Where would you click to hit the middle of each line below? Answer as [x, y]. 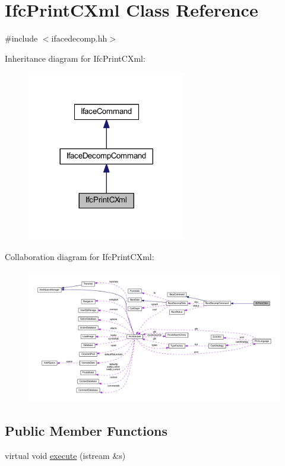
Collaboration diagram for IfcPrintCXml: [80, 257]
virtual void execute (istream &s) [65, 456]
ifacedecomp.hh [79, 38]
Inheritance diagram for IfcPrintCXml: [75, 58]
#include [21, 38]
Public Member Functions [86, 431]
